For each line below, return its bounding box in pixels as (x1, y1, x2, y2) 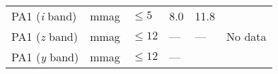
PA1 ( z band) (11, 28, 78, 44)
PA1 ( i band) (11, 8, 77, 24)
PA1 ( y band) (11, 49, 79, 65)
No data (226, 28, 267, 44)
